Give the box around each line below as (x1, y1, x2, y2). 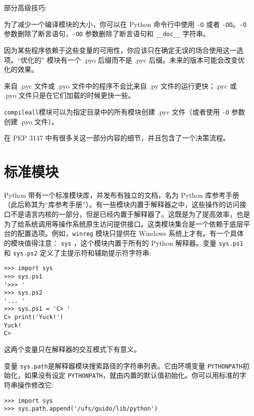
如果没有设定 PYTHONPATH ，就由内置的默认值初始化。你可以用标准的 (24, 370, 240, 380)
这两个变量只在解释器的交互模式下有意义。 (4, 344, 141, 354)
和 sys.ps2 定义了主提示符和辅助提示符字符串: (4, 247, 151, 257)
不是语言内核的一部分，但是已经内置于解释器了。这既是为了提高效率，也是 (10, 209, 250, 219)
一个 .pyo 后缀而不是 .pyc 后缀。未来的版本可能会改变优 (67, 54, 245, 65)
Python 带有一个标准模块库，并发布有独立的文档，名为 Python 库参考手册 (4, 189, 239, 200)
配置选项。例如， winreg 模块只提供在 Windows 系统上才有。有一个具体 (17, 228, 244, 238)
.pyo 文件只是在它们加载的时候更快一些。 (4, 90, 135, 100)
